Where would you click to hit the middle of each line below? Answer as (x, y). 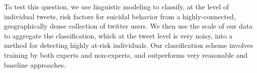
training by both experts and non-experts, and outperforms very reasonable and (126, 55)
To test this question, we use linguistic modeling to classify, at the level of (117, 6)
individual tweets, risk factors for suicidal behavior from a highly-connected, (120, 16)
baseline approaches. (35, 64)
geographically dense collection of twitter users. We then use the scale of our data (128, 26)
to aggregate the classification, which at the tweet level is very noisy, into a (118, 35)
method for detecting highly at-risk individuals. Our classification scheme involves (129, 45)
